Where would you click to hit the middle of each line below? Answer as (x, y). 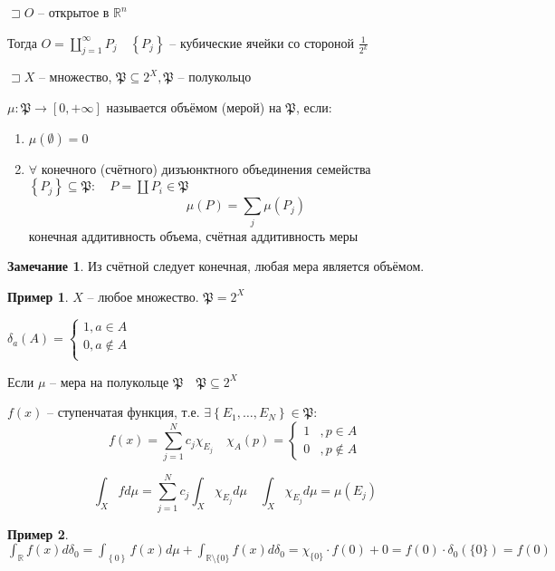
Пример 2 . (38, 533)
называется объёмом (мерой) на (194, 106)
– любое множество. (143, 296)
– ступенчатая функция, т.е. (124, 412)
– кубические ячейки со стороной (262, 42)
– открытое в (74, 12)
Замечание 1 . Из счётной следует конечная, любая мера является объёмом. (216, 266)
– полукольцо (215, 77)
